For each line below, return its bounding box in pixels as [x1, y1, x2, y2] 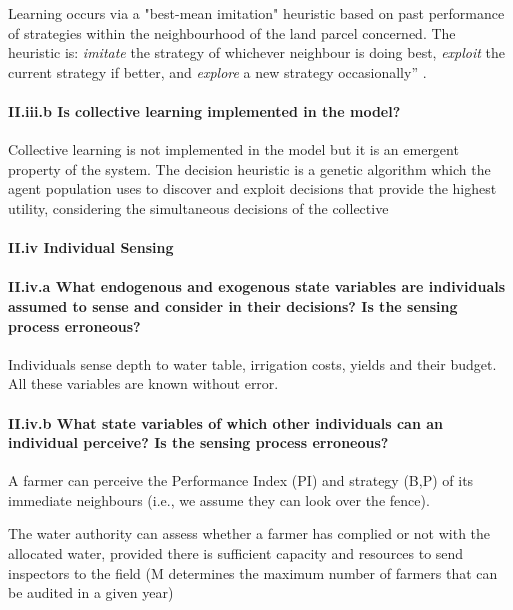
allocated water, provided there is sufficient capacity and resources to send [8, 543, 464, 564]
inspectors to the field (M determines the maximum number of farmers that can [8, 562, 498, 583]
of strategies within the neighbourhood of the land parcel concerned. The [8, 22, 456, 43]
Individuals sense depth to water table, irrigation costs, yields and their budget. [8, 353, 497, 374]
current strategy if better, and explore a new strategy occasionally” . [8, 61, 427, 82]
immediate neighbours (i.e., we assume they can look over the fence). [8, 489, 430, 510]
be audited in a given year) [8, 582, 174, 603]
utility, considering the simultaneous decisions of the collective [8, 197, 389, 218]
